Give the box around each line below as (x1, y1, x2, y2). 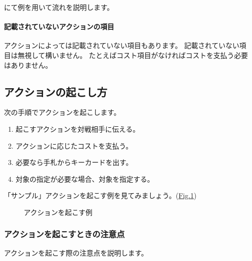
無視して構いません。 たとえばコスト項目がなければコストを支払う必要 (17, 50, 248, 60)
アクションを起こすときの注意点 (4, 228, 125, 240)
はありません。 (4, 59, 52, 70)
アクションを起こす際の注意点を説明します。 (4, 247, 148, 258)
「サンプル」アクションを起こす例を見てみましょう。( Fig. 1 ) (4, 190, 197, 201)
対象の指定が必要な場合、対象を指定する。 (15, 173, 154, 184)
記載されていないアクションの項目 (4, 21, 114, 32)
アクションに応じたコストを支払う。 (15, 140, 133, 151)
